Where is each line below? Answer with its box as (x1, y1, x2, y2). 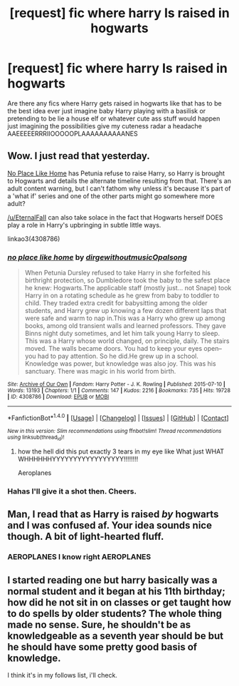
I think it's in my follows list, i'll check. (7, 671, 117, 680)
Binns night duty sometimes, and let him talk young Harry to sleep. (24, 329, 221, 338)
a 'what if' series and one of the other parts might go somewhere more (7, 191, 215, 200)
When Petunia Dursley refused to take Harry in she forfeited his (24, 269, 211, 277)
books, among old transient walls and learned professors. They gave (24, 322, 226, 330)
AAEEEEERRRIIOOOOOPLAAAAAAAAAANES (7, 129, 138, 138)
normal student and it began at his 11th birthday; (7, 585, 225, 597)
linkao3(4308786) (7, 234, 60, 243)
